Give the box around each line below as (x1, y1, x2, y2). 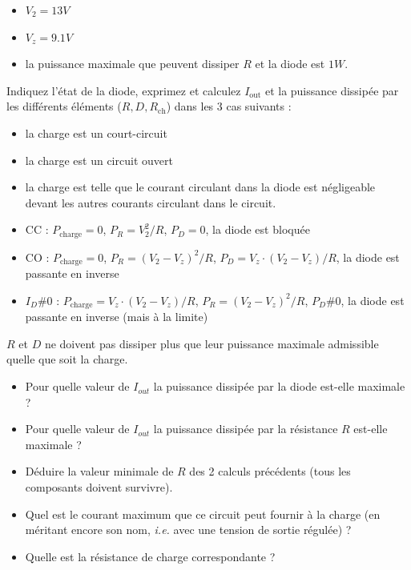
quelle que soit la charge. (6, 351, 128, 367)
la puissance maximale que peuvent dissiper (25, 55, 240, 72)
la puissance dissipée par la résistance (153, 420, 338, 437)
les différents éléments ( (6, 98, 122, 114)
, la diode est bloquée (205, 221, 310, 238)
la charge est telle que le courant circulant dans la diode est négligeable (25, 179, 376, 195)
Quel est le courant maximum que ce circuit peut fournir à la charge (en (25, 505, 381, 522)
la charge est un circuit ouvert (25, 151, 173, 168)
